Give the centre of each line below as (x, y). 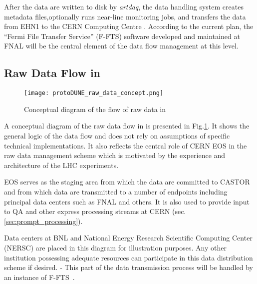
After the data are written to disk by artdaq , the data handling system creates (124, 6)
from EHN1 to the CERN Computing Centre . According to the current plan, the (129, 26)
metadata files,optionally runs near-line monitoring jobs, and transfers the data (125, 16)
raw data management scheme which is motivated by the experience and (115, 155)
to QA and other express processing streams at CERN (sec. (95, 211)
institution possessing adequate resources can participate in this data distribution (128, 257)
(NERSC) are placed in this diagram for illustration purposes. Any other (115, 247)
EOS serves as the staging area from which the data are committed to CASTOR (127, 182)
